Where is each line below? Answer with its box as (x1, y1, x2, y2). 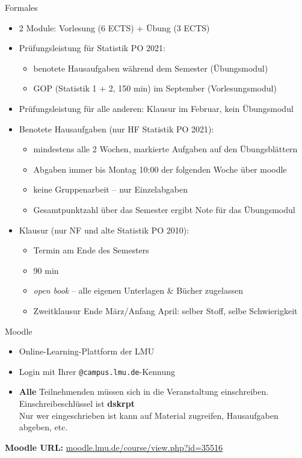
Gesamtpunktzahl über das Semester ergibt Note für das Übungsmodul (33, 203, 295, 215)
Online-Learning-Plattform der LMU (19, 345, 155, 357)
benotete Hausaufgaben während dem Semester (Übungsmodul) (33, 61, 268, 74)
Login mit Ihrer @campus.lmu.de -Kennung (19, 365, 175, 377)
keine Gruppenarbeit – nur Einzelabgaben (33, 183, 188, 196)
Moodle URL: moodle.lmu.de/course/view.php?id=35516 (5, 441, 223, 453)
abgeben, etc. (19, 421, 68, 433)
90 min (33, 264, 59, 276)
